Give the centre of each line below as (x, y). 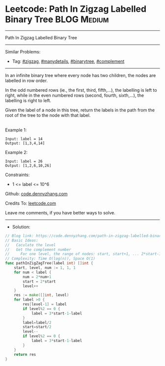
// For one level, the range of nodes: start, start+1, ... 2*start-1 (83, 254)
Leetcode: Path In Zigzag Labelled (76, 9)
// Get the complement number (38, 249)
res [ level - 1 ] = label (45, 304)
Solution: (21, 227)
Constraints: (17, 175)
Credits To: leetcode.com (31, 203)
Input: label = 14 (24, 139)
